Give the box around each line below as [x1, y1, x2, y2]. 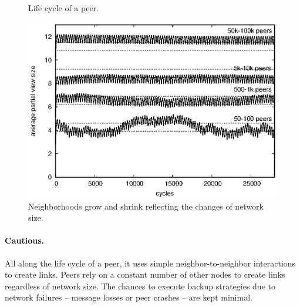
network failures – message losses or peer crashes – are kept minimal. [5, 291, 252, 303]
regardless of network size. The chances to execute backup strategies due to [5, 279, 275, 292]
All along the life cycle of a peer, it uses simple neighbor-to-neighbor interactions [5, 257, 296, 269]
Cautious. [5, 234, 44, 247]
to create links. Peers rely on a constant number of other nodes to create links [5, 268, 285, 281]
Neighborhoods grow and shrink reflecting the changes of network [28, 200, 264, 212]
